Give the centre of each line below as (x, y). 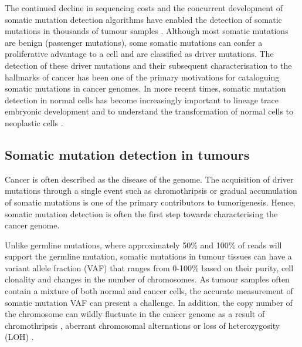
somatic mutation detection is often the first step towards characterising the (141, 213)
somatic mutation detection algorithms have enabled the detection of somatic (143, 19)
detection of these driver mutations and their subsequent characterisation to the (148, 65)
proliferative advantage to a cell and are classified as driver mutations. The (139, 54)
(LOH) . (19, 337)
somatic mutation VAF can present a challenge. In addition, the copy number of (149, 302)
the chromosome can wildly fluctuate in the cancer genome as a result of (135, 314)
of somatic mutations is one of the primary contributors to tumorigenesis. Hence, (150, 202)
